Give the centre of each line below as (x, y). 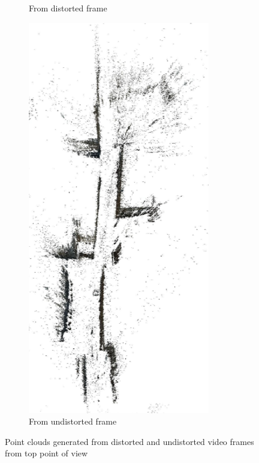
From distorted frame (68, 8)
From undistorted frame (73, 421)
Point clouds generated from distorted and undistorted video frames (129, 441)
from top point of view (46, 453)
